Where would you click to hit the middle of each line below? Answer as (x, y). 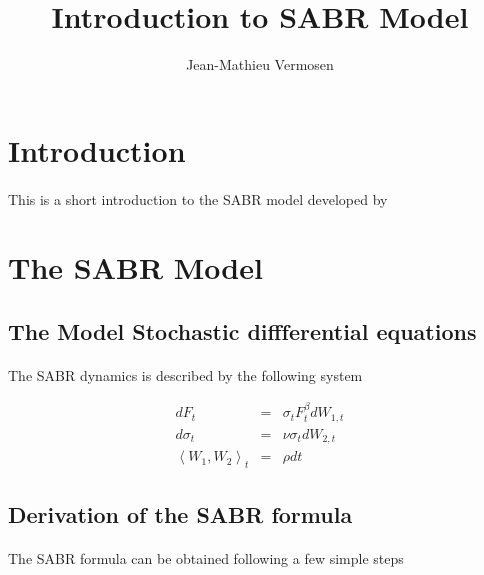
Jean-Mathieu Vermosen (260, 64)
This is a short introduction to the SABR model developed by (198, 198)
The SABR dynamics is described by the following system (185, 374)
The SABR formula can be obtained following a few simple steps (206, 558)
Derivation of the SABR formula (180, 514)
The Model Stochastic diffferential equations (242, 330)
